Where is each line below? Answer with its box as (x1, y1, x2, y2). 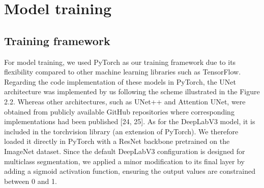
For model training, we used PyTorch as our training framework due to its (4, 56, 236, 67)
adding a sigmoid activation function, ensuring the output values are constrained (4, 166, 255, 176)
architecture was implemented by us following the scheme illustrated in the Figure (4, 86, 260, 97)
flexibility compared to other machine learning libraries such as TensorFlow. (4, 66, 241, 77)
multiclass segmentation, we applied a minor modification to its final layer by (4, 156, 245, 166)
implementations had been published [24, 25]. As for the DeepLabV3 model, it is (4, 116, 255, 127)
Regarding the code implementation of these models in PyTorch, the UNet (4, 76, 236, 87)
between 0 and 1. (4, 175, 57, 186)
